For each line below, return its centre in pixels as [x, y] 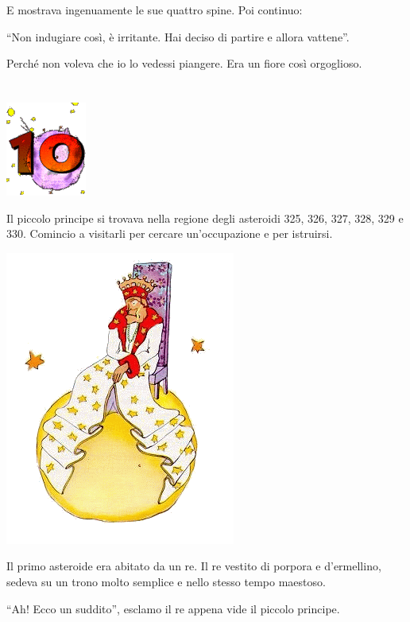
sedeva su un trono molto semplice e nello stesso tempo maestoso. [166, 581]
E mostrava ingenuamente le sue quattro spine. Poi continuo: [155, 10]
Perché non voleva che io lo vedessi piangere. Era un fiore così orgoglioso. [184, 63]
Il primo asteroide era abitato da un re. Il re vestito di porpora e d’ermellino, [194, 566]
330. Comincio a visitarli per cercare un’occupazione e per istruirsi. [170, 233]
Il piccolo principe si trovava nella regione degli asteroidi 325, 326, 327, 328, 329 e [205, 218]
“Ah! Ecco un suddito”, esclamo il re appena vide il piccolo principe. [173, 608]
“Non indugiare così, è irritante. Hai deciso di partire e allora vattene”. [178, 36]
